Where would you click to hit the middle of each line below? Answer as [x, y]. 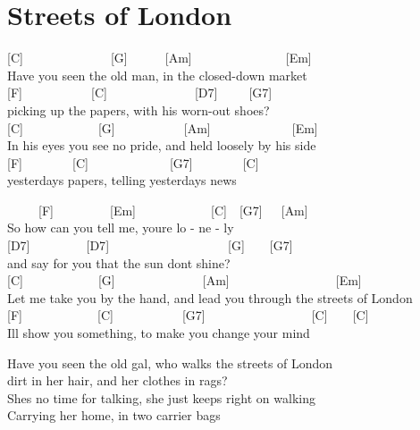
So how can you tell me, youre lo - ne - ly [121, 228]
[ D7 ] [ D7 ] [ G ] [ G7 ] [150, 245]
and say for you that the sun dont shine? [119, 262]
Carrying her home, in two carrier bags [114, 415]
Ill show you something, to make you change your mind [159, 333]
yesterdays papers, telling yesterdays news [122, 180]
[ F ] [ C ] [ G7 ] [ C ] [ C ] [188, 315]
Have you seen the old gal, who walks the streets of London [170, 363]
